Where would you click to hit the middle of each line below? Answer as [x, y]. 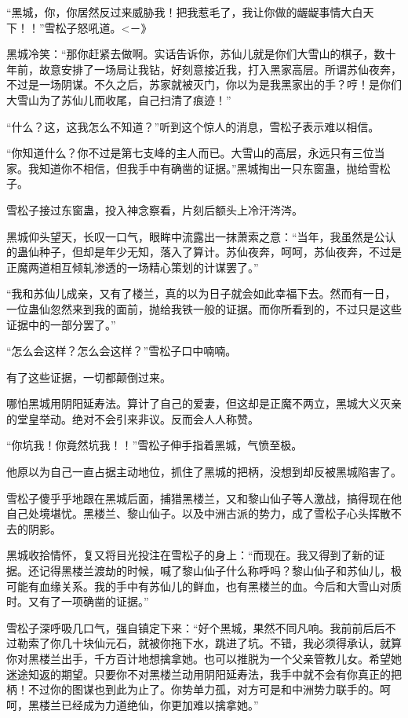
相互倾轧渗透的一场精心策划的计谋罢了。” [154, 267]
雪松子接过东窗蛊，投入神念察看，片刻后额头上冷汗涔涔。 [155, 209]
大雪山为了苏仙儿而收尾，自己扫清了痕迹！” [119, 99]
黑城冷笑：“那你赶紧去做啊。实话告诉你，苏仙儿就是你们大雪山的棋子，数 [196, 54]
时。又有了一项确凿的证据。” [78, 601]
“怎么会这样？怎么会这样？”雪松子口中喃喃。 [122, 351]
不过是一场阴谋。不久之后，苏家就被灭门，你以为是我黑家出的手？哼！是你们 [204, 84]
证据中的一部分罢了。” [61, 324]
